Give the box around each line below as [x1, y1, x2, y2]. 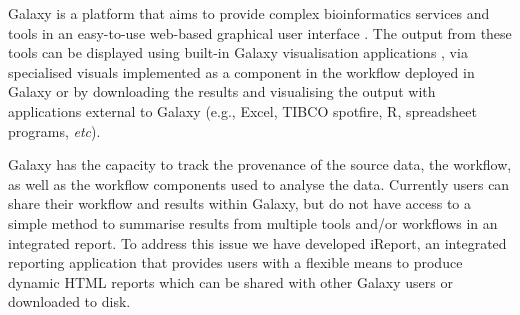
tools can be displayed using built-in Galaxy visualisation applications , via [8, 42, 468, 63]
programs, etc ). [8, 120, 101, 141]
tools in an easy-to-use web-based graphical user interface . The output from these [8, 22, 512, 43]
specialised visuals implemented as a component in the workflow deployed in [8, 61, 475, 82]
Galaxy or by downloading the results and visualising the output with [8, 81, 436, 102]
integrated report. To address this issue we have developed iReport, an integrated [8, 232, 507, 253]
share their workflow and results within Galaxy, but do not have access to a [8, 193, 472, 214]
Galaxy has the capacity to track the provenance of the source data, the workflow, [8, 154, 512, 175]
